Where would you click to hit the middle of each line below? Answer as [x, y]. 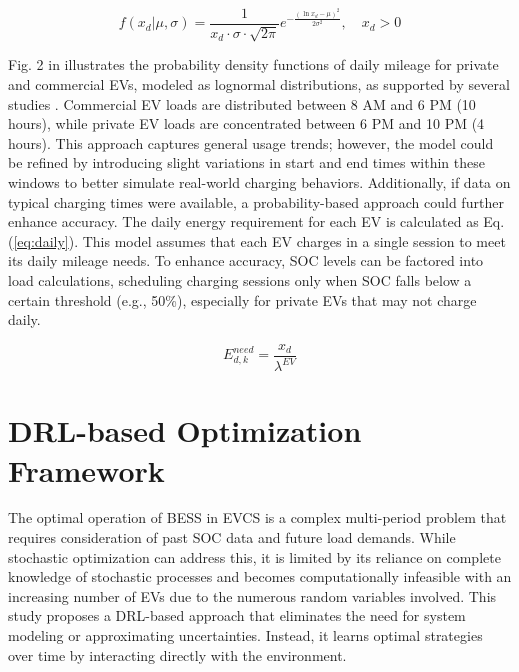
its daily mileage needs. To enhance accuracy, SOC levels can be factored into [246, 260]
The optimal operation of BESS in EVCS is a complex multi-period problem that [257, 517]
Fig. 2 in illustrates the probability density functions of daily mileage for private [253, 64]
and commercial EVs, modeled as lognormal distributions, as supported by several [259, 84]
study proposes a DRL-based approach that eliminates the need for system [237, 615]
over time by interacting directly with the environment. [177, 654]
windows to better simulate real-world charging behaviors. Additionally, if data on [259, 182]
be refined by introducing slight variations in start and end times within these [246, 162]
